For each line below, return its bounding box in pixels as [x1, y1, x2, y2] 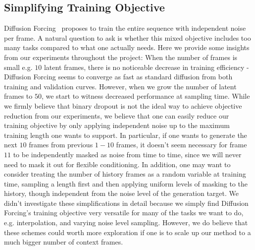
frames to [4, 91, 33, 101]
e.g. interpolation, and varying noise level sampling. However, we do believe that [4, 217, 248, 228]
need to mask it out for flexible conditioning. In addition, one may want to [4, 159, 231, 169]
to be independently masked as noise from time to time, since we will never [13, 149, 242, 159]
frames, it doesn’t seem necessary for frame [116, 139, 247, 150]
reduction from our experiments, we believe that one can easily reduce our [4, 110, 229, 121]
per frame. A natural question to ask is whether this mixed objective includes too [4, 32, 251, 43]
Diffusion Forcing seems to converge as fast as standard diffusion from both [4, 71, 233, 82]
